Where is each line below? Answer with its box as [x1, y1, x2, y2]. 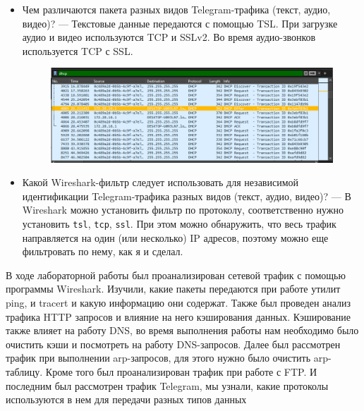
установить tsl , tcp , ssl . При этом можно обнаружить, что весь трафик [22, 216, 336, 231]
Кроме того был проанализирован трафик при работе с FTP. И [45, 364, 317, 379]
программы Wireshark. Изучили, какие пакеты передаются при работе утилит [6, 281, 341, 296]
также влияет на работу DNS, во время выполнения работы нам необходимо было [6, 323, 359, 338]
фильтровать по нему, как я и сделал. [22, 244, 183, 259]
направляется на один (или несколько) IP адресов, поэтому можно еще [22, 230, 329, 245]
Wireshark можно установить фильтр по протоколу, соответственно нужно [22, 202, 344, 217]
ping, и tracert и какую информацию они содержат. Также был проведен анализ [6, 295, 351, 310]
